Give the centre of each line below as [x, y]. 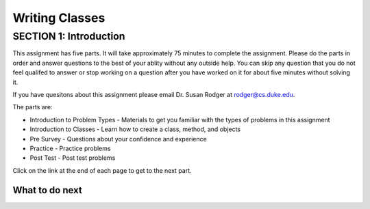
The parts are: [33, 107]
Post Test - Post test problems [73, 158]
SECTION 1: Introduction [69, 36]
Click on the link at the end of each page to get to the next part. [102, 170]
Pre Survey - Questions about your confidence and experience [118, 139]
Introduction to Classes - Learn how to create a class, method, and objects [135, 129]
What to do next [47, 190]
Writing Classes [59, 18]
